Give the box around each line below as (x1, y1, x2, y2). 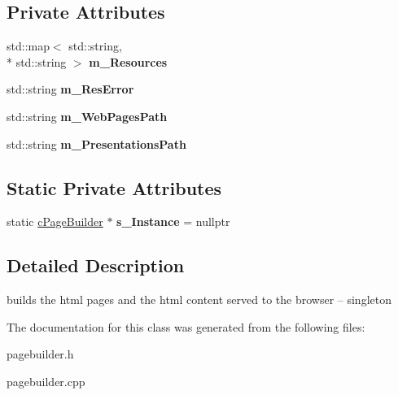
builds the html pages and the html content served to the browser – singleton (7, 291, 391, 308)
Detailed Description (7, 253, 185, 278)
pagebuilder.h (7, 345, 74, 362)
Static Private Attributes (7, 175, 222, 200)
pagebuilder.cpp (7, 372, 85, 389)
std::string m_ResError (7, 80, 134, 98)
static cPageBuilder (7, 213, 103, 230)
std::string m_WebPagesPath (7, 107, 168, 124)
